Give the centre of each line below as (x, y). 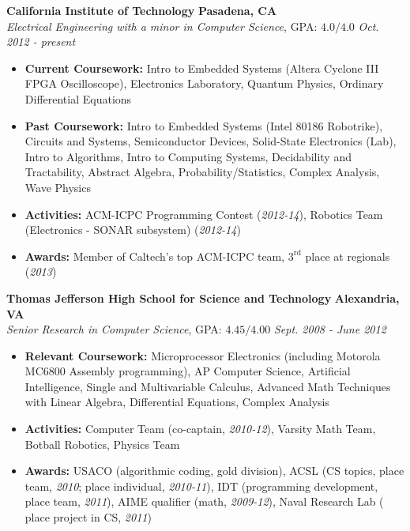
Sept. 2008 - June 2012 (330, 329)
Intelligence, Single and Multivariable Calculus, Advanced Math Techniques (208, 386)
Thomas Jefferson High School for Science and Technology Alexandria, (203, 298)
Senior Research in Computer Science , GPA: (114, 329)
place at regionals (348, 256)
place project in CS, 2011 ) (88, 517)
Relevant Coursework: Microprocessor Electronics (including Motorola (203, 355)
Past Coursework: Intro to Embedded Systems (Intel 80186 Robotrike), (204, 125)
